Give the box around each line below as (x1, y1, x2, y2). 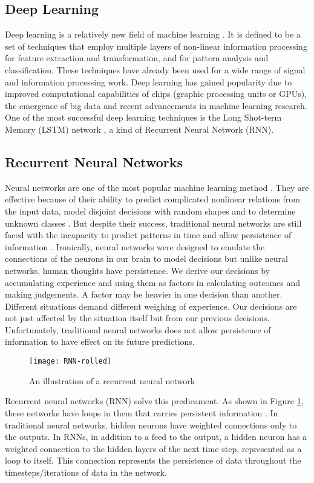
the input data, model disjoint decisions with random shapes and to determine (5, 204, 296, 217)
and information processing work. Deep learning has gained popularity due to (5, 75, 292, 88)
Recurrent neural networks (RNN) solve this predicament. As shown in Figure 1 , (5, 395, 304, 407)
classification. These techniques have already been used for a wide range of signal (5, 63, 306, 76)
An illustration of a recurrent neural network (29, 374, 195, 387)
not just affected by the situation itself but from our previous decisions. (5, 311, 270, 324)
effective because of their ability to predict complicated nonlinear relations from (5, 193, 301, 205)
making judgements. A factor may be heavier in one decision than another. (5, 288, 283, 301)
